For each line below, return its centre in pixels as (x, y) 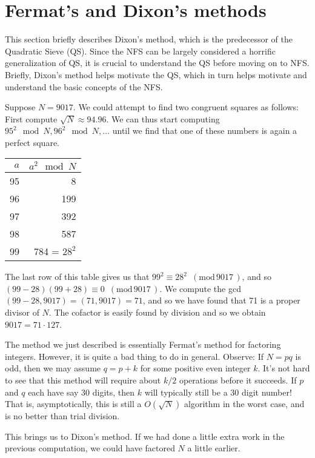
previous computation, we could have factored (90, 448)
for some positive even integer (195, 368)
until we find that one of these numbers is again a (205, 131)
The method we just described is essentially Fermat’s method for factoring (143, 344)
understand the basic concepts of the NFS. (84, 86)
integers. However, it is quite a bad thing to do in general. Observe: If (134, 356)
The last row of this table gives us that (77, 277)
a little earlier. (214, 448)
